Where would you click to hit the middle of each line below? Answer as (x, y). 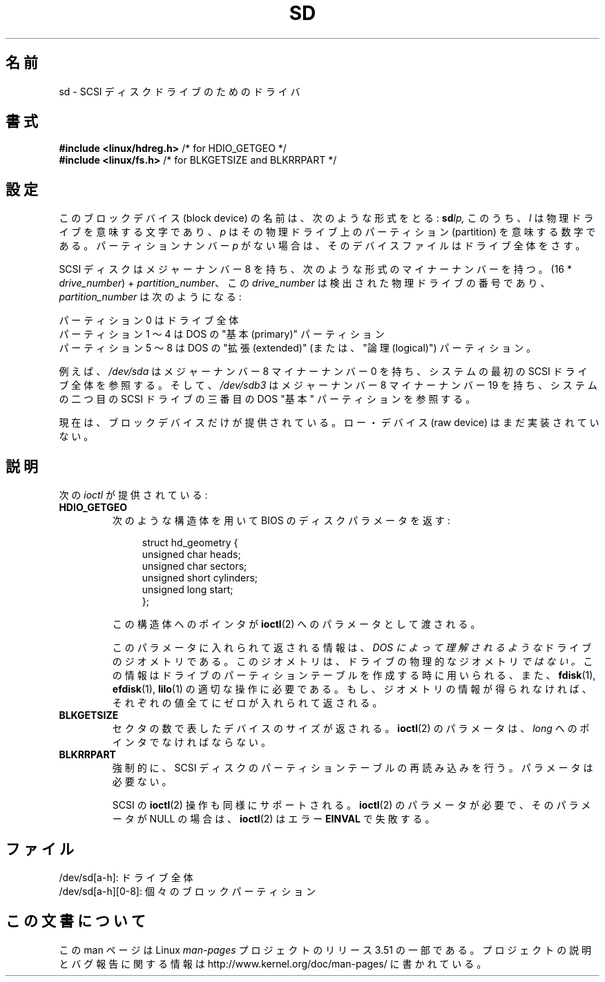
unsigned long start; (188, 590)
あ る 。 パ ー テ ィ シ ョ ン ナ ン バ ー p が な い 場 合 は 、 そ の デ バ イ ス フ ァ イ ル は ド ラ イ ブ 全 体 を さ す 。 (322, 246)
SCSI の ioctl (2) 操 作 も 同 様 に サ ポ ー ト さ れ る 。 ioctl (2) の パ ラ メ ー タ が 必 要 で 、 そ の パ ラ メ (352, 805)
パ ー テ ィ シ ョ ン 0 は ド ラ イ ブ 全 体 (149, 320)
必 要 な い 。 (142, 782)
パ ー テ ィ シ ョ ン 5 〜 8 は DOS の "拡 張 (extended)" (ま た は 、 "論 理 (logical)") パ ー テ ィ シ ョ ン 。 (298, 348)
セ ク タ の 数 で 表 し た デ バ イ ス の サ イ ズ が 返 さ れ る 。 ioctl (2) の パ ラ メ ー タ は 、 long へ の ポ (351, 729)
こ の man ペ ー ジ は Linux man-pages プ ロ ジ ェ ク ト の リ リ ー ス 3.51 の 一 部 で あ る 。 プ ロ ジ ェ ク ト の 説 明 (325, 950)
